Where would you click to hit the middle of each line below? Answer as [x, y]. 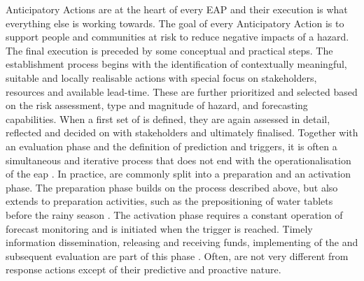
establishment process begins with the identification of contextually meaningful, [176, 64]
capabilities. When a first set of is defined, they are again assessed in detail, [168, 118]
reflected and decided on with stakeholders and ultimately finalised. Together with [182, 132]
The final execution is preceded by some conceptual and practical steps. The [169, 50]
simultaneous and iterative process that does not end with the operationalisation [178, 160]
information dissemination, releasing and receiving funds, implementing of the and [182, 242]
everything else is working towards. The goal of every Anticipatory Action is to [175, 23]
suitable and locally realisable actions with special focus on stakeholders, [161, 77]
